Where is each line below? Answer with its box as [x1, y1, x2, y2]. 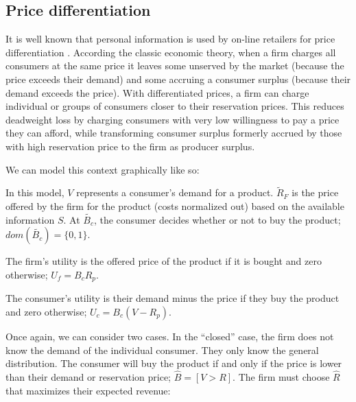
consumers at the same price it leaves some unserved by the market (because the [5, 58, 344, 73]
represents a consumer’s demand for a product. [76, 185, 274, 200]
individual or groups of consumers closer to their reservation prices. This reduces [5, 99, 344, 113]
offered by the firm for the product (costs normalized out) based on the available [5, 198, 344, 213]
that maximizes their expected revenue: [5, 383, 171, 397]
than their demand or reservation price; [5, 370, 171, 383]
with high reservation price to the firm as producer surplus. [5, 139, 255, 153]
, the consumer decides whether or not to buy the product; [93, 212, 341, 226]
